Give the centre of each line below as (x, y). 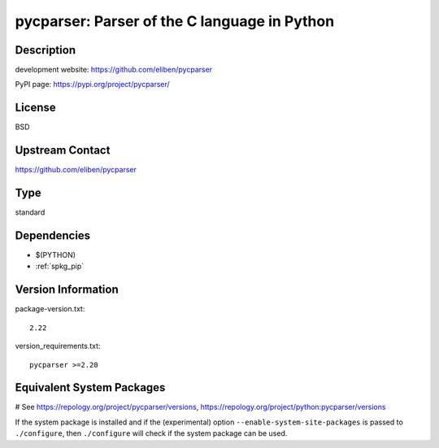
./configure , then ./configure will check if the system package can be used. (151, 433)
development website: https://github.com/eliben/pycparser (114, 70)
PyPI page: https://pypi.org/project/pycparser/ (92, 85)
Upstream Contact (63, 150)
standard (30, 212)
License (35, 108)
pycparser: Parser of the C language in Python (175, 21)
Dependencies (53, 235)
